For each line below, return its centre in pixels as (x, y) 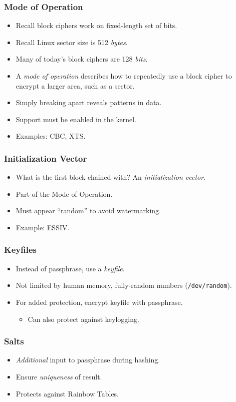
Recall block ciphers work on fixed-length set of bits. (96, 25)
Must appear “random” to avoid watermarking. (88, 211)
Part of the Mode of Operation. (64, 193)
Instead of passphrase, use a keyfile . (70, 268)
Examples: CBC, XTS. (51, 136)
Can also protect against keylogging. (83, 319)
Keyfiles (21, 250)
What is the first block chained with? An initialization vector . (111, 177)
